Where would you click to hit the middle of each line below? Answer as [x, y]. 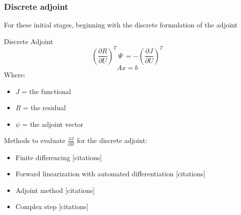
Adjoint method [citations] [55, 190]
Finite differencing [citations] [59, 157]
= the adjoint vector [53, 124]
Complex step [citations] [52, 206]
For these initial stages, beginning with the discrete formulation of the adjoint [121, 25]
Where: [15, 74]
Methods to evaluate [35, 140]
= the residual [45, 107]
